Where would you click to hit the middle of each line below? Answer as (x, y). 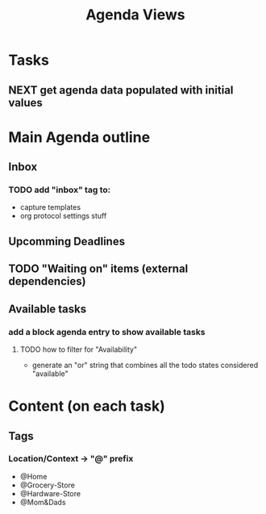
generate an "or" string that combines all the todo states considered (145, 365)
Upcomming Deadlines (67, 241)
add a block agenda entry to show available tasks (107, 332)
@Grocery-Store (47, 485)
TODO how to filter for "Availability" (79, 349)
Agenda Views (135, 15)
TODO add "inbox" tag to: (60, 190)
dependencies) (47, 281)
